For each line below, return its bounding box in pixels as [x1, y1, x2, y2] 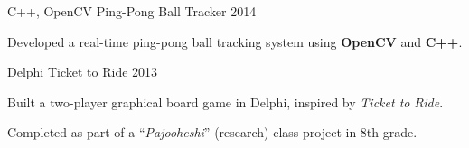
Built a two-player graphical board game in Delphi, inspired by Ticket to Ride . [7, 92, 444, 111]
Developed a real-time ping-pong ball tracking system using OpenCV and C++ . [7, 32, 463, 51]
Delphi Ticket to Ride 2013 [7, 62, 158, 81]
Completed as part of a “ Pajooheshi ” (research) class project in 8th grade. [7, 123, 417, 142]
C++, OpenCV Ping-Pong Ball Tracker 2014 [7, 2, 257, 20]
